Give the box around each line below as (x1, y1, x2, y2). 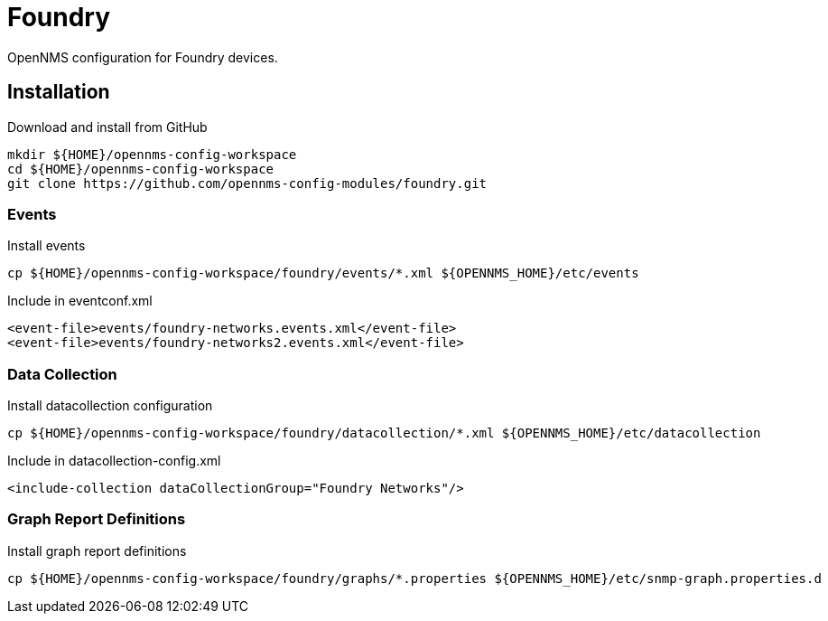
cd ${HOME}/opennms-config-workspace (7, 161, 274, 176)
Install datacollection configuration (7, 398, 213, 414)
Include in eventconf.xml (7, 293, 153, 309)
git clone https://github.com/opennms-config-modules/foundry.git (7, 175, 488, 191)
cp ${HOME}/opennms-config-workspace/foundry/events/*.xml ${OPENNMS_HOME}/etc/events (7, 266, 639, 281)
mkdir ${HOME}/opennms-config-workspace (7, 146, 297, 162)
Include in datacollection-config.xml (7, 453, 221, 469)
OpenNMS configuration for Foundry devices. (7, 49, 278, 65)
